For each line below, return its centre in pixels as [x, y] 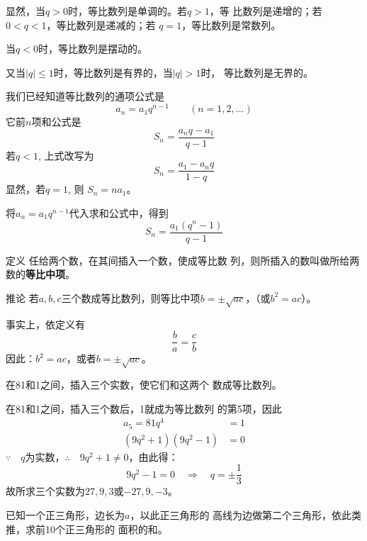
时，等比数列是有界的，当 [113, 72]
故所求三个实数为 [45, 491]
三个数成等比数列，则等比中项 [131, 297]
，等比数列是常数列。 [231, 24]
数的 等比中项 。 [40, 274]
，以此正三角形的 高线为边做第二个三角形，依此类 [246, 515]
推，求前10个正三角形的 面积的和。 [87, 529]
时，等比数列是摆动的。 [92, 49]
